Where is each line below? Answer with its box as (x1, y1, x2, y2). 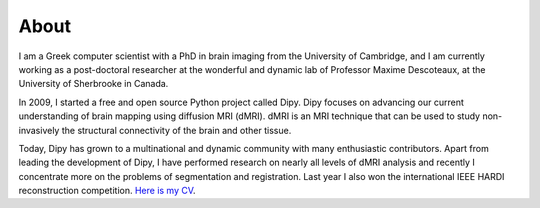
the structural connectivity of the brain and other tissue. (61, 124, 292, 136)
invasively (18, 124, 60, 136)
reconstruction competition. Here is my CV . (18, 185, 196, 197)
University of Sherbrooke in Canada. (18, 78, 169, 90)
